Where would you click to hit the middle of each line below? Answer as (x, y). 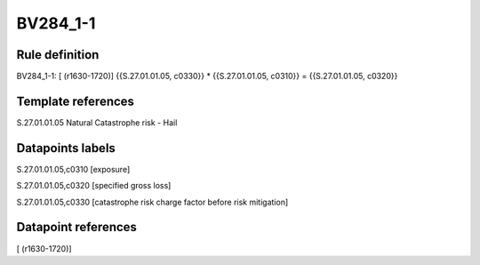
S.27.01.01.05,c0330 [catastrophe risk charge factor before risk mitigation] (152, 202)
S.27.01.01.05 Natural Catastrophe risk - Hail (97, 122)
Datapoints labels (66, 148)
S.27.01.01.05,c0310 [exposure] (73, 169)
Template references (76, 101)
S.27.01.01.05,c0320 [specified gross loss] (94, 186)
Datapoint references (77, 227)
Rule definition (58, 55)
